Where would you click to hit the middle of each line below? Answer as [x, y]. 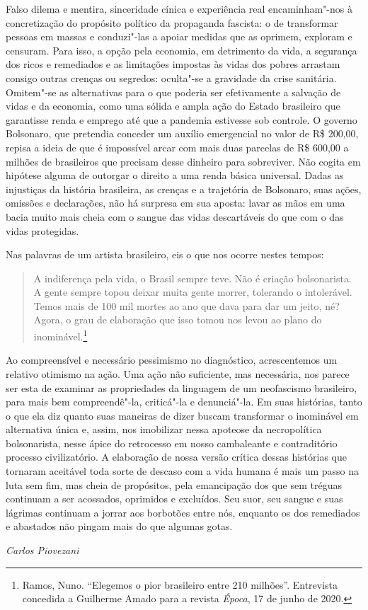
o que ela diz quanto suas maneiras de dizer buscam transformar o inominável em [182, 415]
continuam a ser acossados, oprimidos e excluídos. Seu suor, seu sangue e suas [174, 499]
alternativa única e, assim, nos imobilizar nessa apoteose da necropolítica [164, 429]
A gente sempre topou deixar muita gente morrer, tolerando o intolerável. [193, 292]
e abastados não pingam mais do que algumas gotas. [119, 526]
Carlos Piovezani [42, 550]
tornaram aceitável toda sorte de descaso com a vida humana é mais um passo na [183, 471]
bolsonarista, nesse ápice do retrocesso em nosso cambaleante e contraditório [172, 443]
